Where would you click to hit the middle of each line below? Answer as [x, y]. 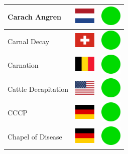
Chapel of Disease [35, 137]
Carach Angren [35, 16]
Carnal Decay [29, 41]
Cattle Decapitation [38, 89]
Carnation [23, 65]
